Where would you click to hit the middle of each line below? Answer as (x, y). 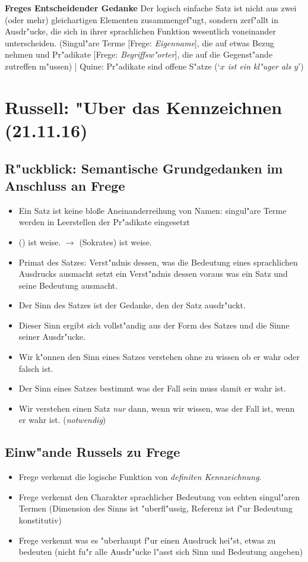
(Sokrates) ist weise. (115, 241)
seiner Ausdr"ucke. (52, 337)
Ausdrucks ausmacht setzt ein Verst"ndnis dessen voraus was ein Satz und (153, 274)
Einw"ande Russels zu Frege (93, 452)
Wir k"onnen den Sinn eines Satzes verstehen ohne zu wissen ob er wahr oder (159, 357)
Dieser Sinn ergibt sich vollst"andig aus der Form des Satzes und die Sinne (154, 325)
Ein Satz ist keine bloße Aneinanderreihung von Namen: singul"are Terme (153, 210)
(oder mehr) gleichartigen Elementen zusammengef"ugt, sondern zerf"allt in (142, 19)
